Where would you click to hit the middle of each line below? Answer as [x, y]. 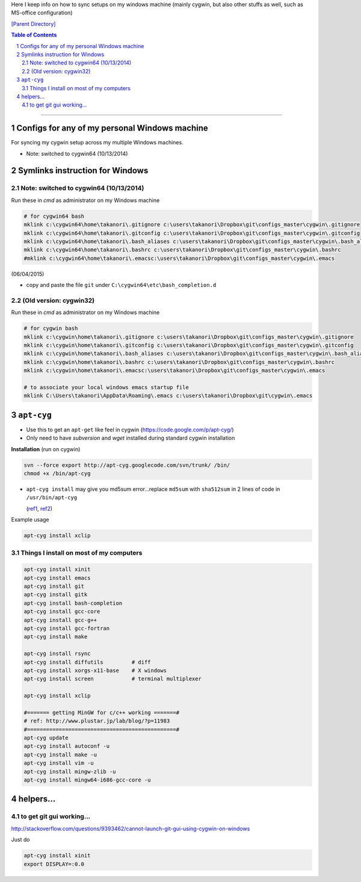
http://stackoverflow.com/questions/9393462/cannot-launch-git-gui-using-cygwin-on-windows [131, 828]
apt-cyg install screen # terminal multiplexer [113, 679]
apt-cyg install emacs [57, 578]
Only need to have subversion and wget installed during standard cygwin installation [131, 438]
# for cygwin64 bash [54, 216]
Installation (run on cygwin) [46, 449]
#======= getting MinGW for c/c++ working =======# [102, 712]
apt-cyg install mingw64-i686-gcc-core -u [87, 780]
